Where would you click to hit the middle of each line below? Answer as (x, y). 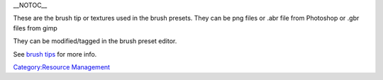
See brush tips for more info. (55, 54)
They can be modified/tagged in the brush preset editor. (95, 41)
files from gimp (35, 28)
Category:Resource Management (61, 67)
